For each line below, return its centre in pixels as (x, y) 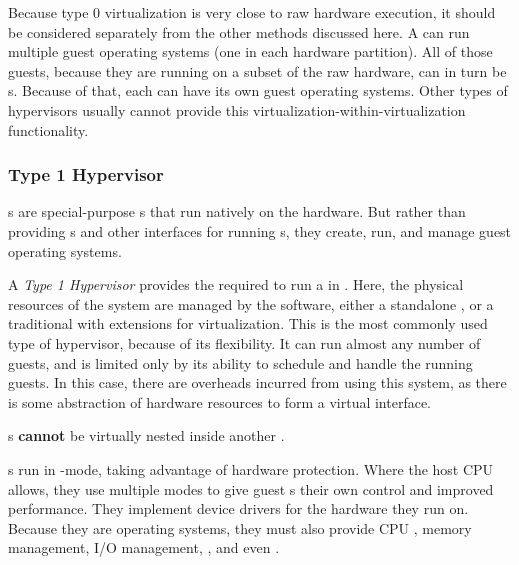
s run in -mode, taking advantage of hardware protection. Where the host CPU (251, 468)
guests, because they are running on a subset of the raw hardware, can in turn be (257, 70)
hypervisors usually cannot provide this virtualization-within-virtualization (237, 109)
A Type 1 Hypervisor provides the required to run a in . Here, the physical (236, 284)
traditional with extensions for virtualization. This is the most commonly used (248, 323)
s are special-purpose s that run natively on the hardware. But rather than (237, 211)
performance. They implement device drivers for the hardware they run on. (238, 508)
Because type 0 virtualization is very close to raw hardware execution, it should (252, 12)
